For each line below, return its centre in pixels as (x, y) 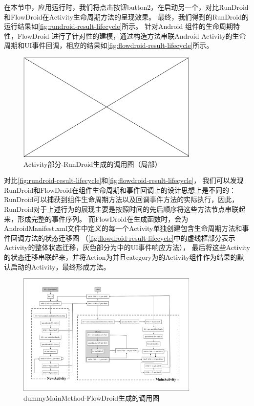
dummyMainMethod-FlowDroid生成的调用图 (92, 397)
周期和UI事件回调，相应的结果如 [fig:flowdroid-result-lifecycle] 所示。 (109, 45)
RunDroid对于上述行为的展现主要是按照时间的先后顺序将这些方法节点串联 (121, 209)
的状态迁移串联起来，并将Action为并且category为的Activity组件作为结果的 (121, 257)
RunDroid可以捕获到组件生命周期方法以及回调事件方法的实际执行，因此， (121, 199)
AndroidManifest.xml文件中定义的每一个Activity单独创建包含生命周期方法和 (123, 228)
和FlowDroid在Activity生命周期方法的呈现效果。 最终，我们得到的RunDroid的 (127, 16)
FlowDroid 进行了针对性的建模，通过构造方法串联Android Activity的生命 (132, 35)
